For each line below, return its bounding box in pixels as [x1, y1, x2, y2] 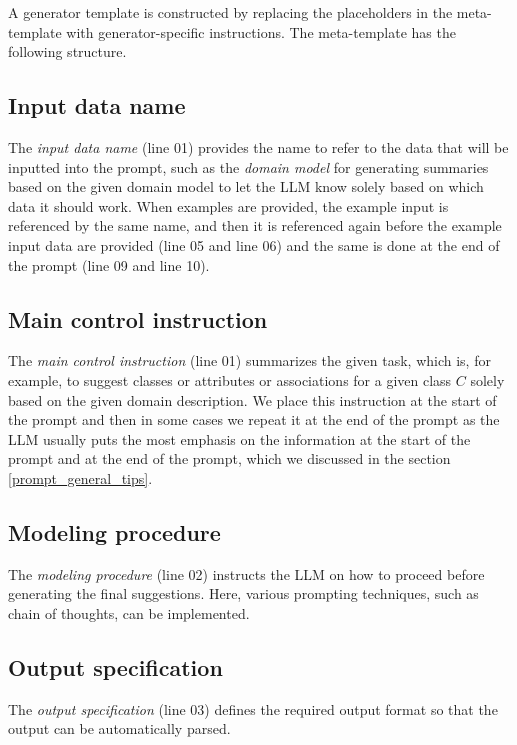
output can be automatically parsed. [8, 718, 231, 739]
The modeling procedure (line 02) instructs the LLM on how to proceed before [8, 563, 485, 584]
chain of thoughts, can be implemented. [8, 602, 250, 623]
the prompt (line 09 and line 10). [8, 254, 210, 275]
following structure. [8, 41, 127, 62]
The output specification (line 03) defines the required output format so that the [8, 698, 498, 719]
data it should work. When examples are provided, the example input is [8, 195, 449, 216]
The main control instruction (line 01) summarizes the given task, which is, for [8, 350, 491, 371]
